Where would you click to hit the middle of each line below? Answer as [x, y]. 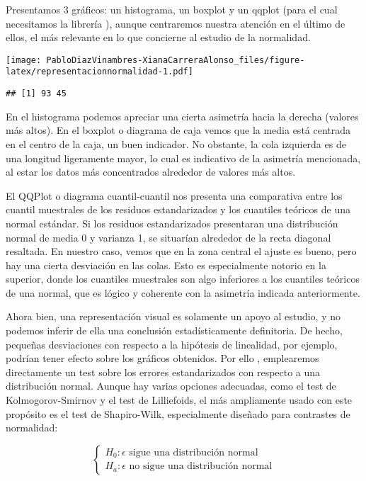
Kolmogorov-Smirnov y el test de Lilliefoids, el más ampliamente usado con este [179, 400]
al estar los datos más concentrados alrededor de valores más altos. [151, 172]
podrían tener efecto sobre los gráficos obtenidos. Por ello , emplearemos [162, 358]
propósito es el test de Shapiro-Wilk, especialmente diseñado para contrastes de [178, 413]
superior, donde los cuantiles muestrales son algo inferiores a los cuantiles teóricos [183, 279]
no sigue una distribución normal [201, 466]
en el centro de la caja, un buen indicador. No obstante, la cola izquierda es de [176, 143]
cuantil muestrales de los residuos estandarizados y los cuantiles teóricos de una [178, 209]
